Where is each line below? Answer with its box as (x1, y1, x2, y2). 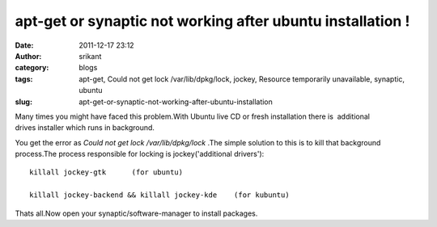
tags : (15, 74, 33, 84)
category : (15, 63, 49, 73)
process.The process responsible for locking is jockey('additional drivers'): (15, 149, 265, 159)
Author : (15, 51, 42, 61)
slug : (15, 97, 32, 107)
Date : (15, 40, 34, 50)
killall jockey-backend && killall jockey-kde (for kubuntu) (29, 191, 291, 200)
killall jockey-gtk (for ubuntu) (29, 168, 184, 177)
